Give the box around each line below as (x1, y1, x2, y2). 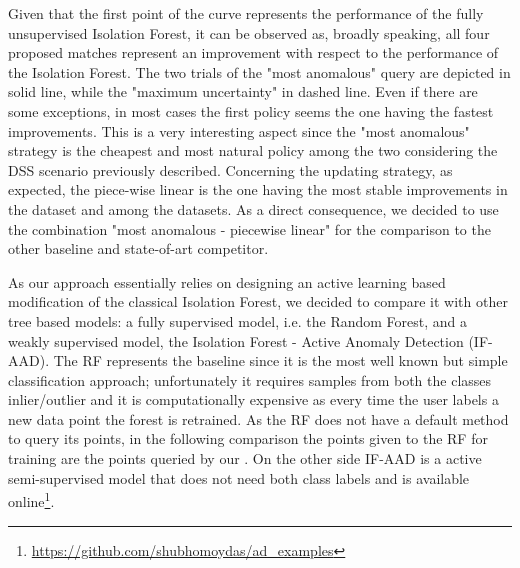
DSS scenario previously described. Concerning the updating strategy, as (8, 159, 453, 180)
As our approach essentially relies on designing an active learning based (8, 271, 446, 292)
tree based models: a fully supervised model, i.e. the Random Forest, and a (8, 310, 468, 331)
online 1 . (8, 488, 55, 511)
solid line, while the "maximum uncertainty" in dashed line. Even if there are (8, 81, 478, 102)
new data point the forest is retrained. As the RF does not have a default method (8, 408, 509, 429)
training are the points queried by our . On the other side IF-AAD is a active (8, 448, 482, 469)
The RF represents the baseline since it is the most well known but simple (53, 350, 508, 371)
